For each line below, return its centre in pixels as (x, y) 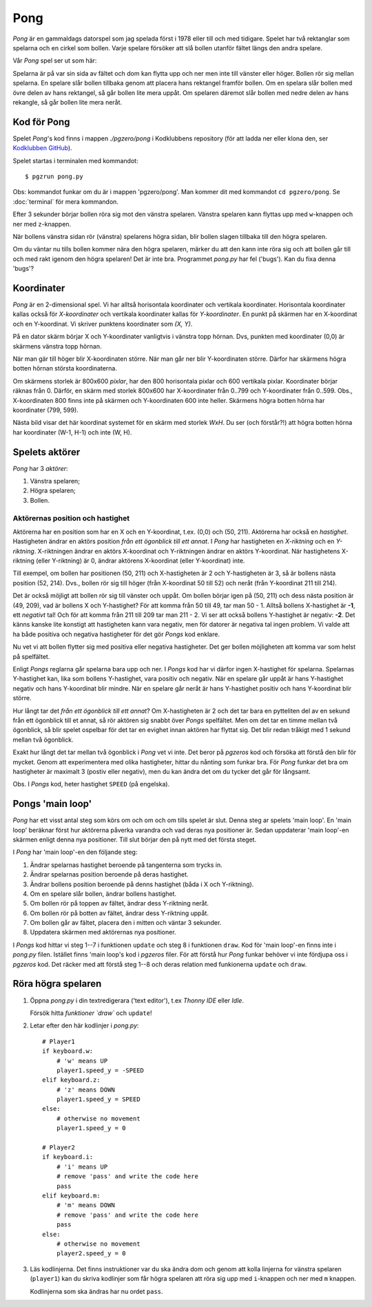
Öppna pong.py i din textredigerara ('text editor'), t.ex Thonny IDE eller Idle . (137, 1000)
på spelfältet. (31, 656)
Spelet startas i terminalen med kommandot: (75, 160)
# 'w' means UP (82, 1061)
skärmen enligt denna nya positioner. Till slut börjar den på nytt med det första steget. (135, 839)
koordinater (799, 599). (45, 410)
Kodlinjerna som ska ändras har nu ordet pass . (96, 1291)
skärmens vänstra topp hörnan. (57, 346)
